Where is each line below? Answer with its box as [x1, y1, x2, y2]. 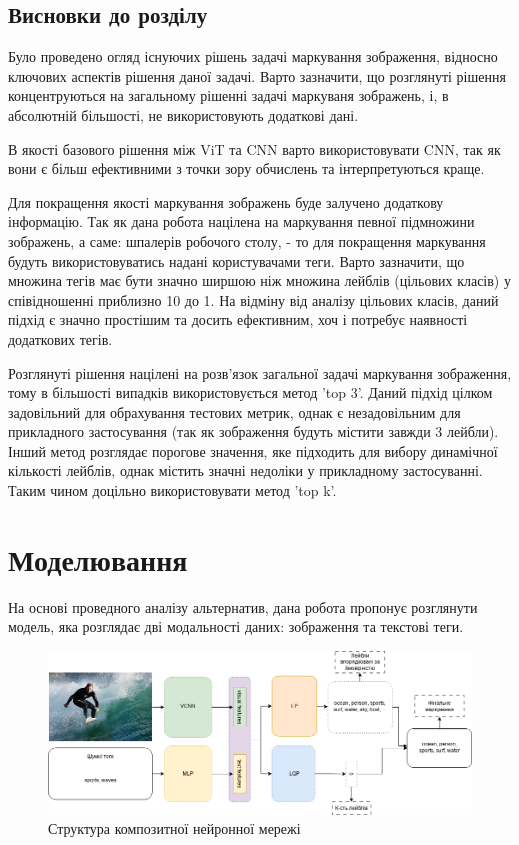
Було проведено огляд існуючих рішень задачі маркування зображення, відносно [8, 46, 498, 67]
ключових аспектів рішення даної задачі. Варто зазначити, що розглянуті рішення [8, 65, 506, 86]
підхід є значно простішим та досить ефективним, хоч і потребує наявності [8, 309, 468, 330]
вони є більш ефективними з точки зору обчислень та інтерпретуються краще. [8, 158, 485, 179]
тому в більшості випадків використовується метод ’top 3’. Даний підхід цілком [8, 382, 493, 403]
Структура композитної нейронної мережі [48, 818, 301, 839]
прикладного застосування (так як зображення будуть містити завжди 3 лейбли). [8, 421, 499, 442]
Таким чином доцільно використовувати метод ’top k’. [8, 480, 337, 501]
